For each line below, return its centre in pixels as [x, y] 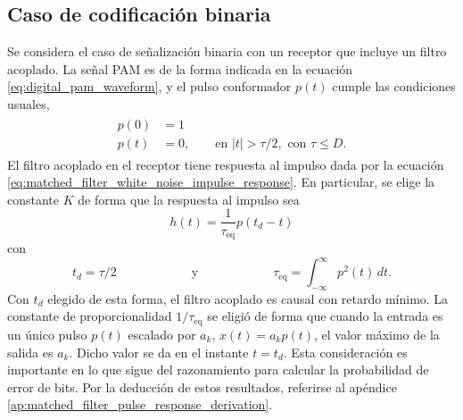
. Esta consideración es [345, 352]
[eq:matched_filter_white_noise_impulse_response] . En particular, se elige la [221, 182]
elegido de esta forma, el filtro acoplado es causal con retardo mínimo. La [248, 298]
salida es [30, 352]
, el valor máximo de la [377, 334]
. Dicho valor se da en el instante [159, 352]
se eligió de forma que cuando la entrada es [325, 316]
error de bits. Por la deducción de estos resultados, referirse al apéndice [202, 386]
